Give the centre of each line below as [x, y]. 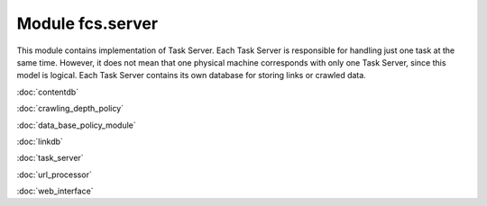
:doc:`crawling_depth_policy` [70, 109]
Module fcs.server [87, 23]
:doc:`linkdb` [40, 141]
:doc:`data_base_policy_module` [76, 125]
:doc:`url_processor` [54, 175]
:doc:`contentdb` [48, 92]
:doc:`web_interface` [55, 191]
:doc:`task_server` [51, 158]
